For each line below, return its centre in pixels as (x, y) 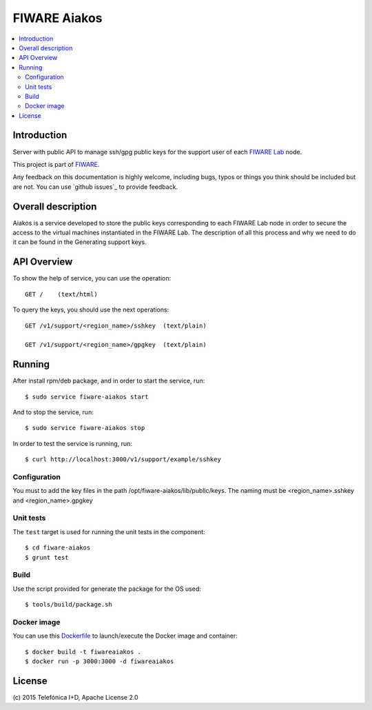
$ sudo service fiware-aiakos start (87, 397)
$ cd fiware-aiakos (58, 548)
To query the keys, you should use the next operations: (91, 310)
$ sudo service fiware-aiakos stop (85, 428)
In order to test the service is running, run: (72, 443)
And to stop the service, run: (53, 412)
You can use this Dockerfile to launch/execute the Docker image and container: (125, 636)
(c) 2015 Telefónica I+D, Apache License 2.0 (75, 697)
